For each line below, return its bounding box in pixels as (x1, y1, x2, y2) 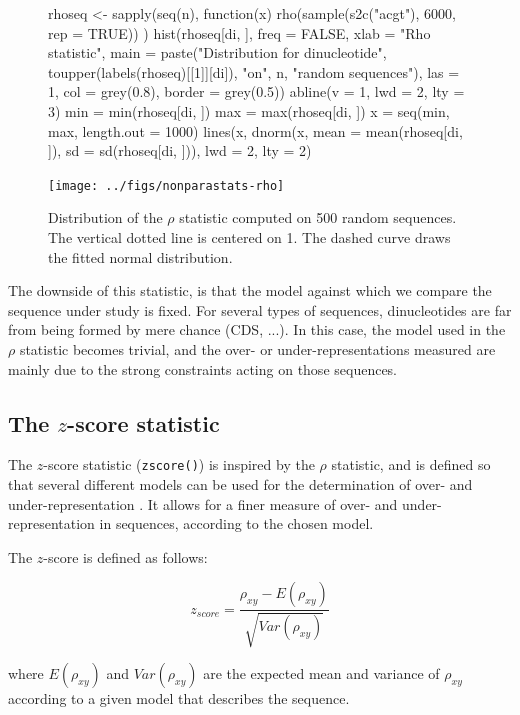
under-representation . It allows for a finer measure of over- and (8, 493, 398, 514)
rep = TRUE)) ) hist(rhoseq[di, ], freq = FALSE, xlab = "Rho (48, 22, 431, 43)
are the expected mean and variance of (203, 662, 440, 683)
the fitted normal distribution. (48, 246, 233, 267)
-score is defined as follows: (43, 546, 208, 567)
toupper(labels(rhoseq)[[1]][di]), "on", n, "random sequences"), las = (48, 61, 460, 82)
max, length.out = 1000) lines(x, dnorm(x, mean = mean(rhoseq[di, (48, 120, 463, 141)
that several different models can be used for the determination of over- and (8, 474, 473, 495)
